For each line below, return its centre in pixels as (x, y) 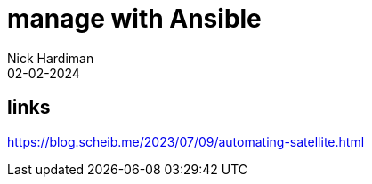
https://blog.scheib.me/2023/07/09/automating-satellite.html (186, 141)
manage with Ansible (134, 19)
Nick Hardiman (51, 58)
